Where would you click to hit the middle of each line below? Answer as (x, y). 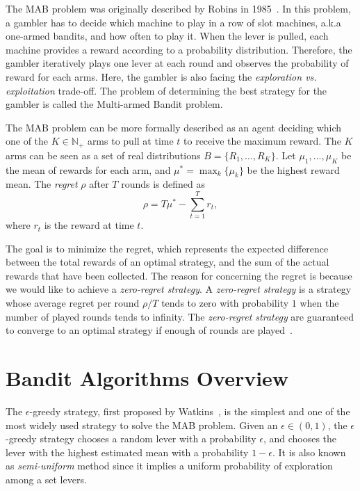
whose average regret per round (73, 303)
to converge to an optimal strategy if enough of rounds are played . (149, 330)
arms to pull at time (130, 141)
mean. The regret (42, 184)
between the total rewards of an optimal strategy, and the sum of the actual (167, 262)
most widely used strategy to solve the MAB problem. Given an (142, 425)
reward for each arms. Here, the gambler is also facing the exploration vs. (161, 76)
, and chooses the (300, 438)
